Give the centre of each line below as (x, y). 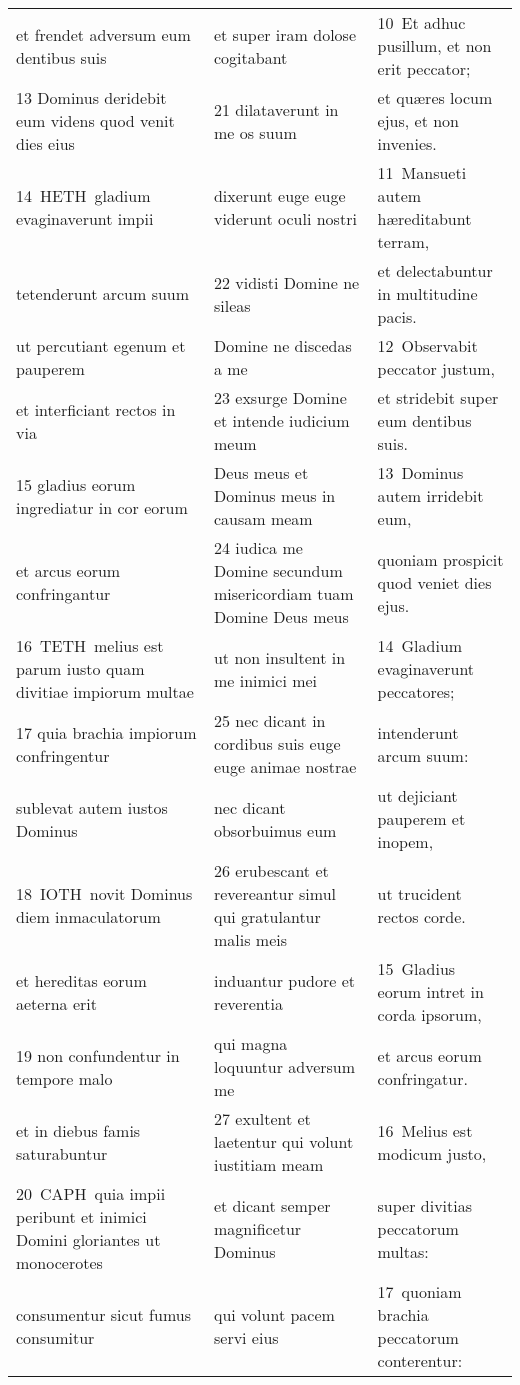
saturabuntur (62, 1153)
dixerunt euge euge (279, 195)
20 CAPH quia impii (91, 1193)
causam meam (263, 518)
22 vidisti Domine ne (286, 282)
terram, (403, 241)
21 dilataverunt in (276, 109)
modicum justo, (432, 1153)
